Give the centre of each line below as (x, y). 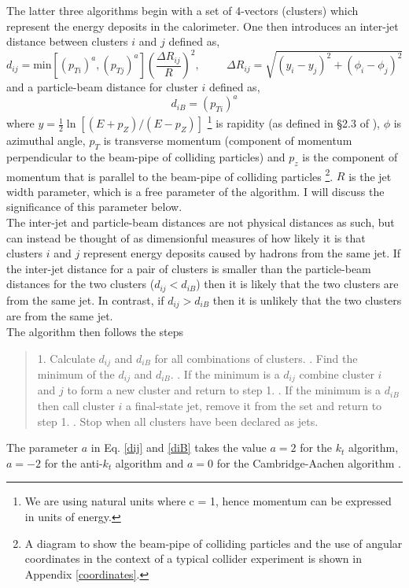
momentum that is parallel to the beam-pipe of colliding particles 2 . (170, 175)
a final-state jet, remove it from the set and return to (254, 406)
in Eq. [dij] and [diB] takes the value (179, 447)
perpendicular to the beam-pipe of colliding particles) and (146, 156)
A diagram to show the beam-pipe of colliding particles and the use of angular (214, 543)
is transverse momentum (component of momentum (228, 141)
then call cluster (76, 406)
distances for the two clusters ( (81, 284)
